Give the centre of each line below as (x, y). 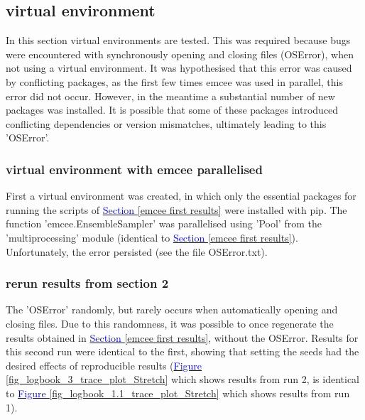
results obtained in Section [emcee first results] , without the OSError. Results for (182, 337)
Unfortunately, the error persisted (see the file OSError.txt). (137, 251)
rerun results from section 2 (87, 283)
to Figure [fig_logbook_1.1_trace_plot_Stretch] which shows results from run (178, 393)
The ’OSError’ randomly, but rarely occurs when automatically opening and (172, 309)
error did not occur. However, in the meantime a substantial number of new (170, 96)
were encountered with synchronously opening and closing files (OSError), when (180, 54)
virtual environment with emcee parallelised (134, 169)
